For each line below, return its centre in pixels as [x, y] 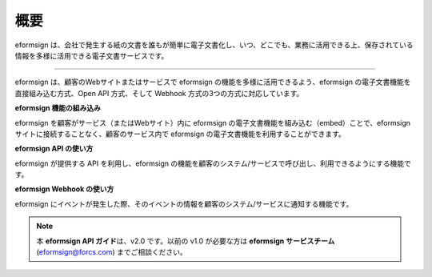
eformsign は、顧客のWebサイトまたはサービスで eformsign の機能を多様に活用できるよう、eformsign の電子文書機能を [213, 82]
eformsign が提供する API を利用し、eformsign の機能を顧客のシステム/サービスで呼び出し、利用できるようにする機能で [213, 163]
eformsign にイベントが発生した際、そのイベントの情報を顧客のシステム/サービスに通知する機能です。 [184, 203]
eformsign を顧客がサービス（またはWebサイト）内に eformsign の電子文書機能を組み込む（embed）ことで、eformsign [213, 122]
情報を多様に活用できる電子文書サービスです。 [92, 55]
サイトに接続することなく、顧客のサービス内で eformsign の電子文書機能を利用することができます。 [180, 134]
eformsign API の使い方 [54, 149]
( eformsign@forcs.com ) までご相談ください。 [112, 252]
